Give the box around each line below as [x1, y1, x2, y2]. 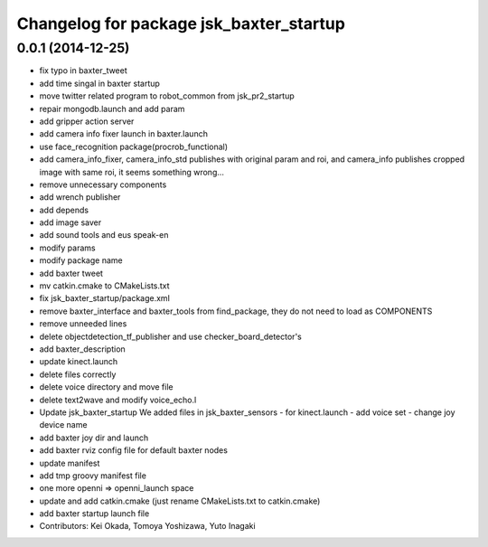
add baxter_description [39, 344, 126, 354]
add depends [39, 204, 89, 215]
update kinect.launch [39, 356, 118, 367]
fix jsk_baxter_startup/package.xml [39, 293, 171, 304]
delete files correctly [39, 369, 117, 380]
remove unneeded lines [39, 318, 127, 329]
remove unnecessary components [39, 179, 167, 190]
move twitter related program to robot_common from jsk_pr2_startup [39, 90, 295, 101]
